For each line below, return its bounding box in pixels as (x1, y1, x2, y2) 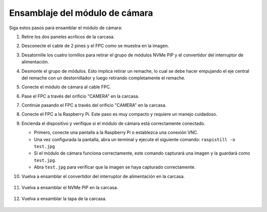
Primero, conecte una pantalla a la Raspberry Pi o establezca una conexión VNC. (34, 129, 199, 136)
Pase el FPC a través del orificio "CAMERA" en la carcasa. (21, 93, 139, 99)
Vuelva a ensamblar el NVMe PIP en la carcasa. (21, 184, 118, 190)
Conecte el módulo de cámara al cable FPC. (21, 84, 111, 90)
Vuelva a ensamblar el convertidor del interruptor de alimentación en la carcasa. (21, 173, 185, 179)
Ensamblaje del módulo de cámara (9, 7, 153, 18)
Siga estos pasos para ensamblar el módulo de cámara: (9, 25, 123, 31)
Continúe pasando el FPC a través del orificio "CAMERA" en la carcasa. (21, 102, 167, 108)
